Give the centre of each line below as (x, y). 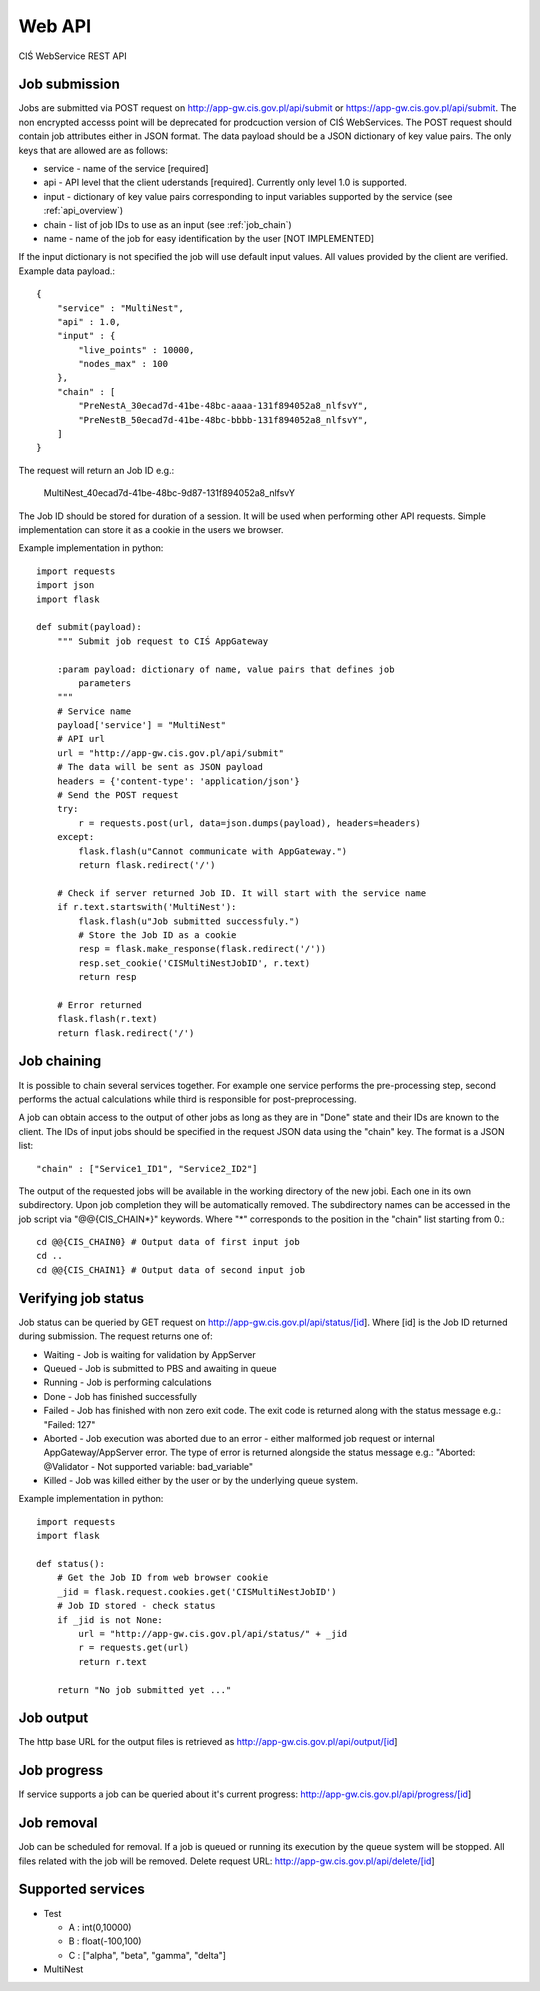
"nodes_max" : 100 (123, 364)
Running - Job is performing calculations (127, 1382)
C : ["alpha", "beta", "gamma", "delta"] (147, 1955)
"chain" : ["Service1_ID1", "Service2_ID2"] (147, 1168)
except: (75, 837)
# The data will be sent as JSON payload (160, 767)
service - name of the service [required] (126, 169)
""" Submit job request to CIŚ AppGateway (162, 641)
